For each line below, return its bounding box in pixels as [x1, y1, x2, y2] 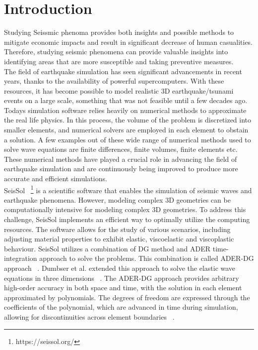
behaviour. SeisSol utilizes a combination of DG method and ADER [4, 243, 211, 253]
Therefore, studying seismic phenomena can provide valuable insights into [4, 46, 228, 57]
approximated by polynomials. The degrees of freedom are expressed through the [4, 292, 250, 302]
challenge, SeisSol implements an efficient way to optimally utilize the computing [4, 214, 250, 225]
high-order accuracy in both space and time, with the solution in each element [4, 282, 242, 293]
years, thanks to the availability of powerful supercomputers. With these [4, 76, 224, 86]
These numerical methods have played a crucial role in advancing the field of [4, 153, 237, 164]
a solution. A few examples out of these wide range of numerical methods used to [4, 134, 251, 144]
